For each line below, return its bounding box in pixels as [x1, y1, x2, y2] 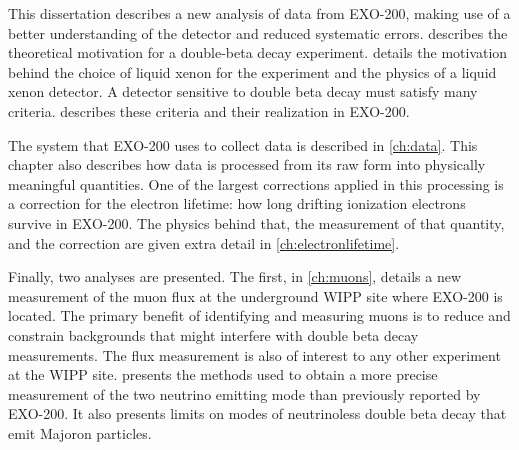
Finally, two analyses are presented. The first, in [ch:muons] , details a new [8, 266, 462, 287]
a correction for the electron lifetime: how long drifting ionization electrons [8, 193, 466, 214]
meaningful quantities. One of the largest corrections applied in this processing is [8, 173, 504, 194]
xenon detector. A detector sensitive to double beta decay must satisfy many [8, 81, 478, 102]
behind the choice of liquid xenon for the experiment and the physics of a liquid [8, 61, 497, 82]
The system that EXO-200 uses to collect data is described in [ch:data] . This [8, 134, 478, 155]
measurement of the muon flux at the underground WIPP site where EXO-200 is [8, 285, 503, 306]
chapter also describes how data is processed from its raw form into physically [8, 154, 486, 175]
